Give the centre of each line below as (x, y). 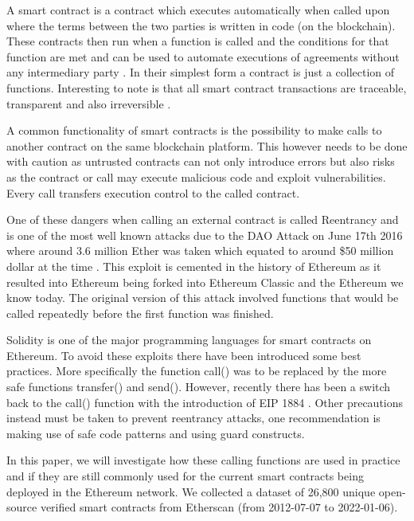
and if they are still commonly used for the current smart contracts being (185, 476)
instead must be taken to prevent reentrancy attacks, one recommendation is (193, 418)
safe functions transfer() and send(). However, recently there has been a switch (199, 387)
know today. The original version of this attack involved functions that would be (203, 298)
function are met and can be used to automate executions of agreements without (203, 56)
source (22, 507)
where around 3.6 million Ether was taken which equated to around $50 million (200, 251)
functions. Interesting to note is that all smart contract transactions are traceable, (207, 87)
